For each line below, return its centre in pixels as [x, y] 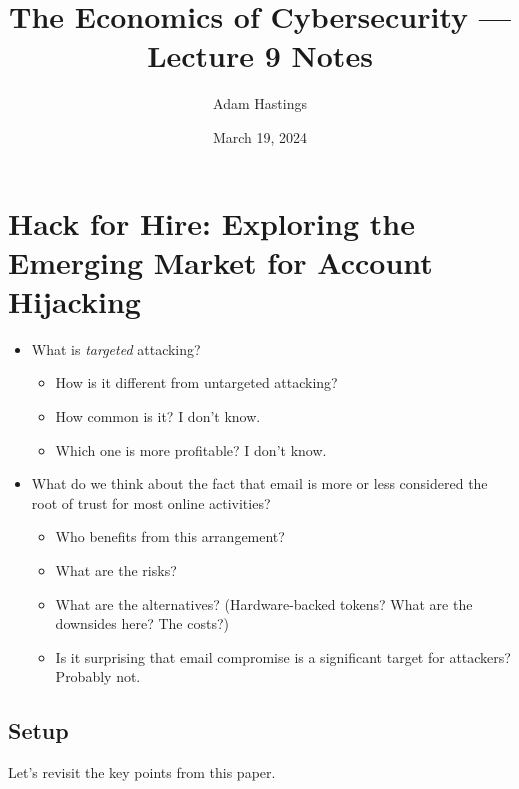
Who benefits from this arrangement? [170, 536]
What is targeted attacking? [116, 348]
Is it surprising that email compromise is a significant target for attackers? [283, 656]
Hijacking [74, 300]
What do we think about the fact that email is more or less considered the [259, 483]
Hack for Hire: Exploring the [211, 222]
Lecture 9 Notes [260, 55]
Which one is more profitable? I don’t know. [191, 449]
